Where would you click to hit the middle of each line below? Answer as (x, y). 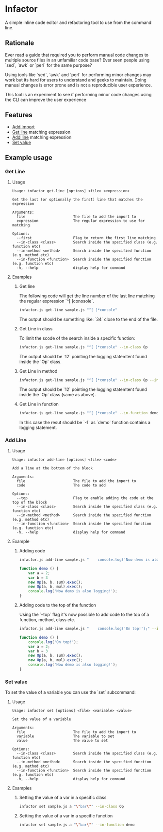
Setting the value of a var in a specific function (66, 816)
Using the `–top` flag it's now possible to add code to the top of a (84, 615)
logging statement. (38, 427)
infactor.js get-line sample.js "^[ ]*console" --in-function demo (89, 413)
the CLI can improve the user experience (46, 100)
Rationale (20, 43)
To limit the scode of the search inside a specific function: (77, 338)
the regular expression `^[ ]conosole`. (57, 301)
